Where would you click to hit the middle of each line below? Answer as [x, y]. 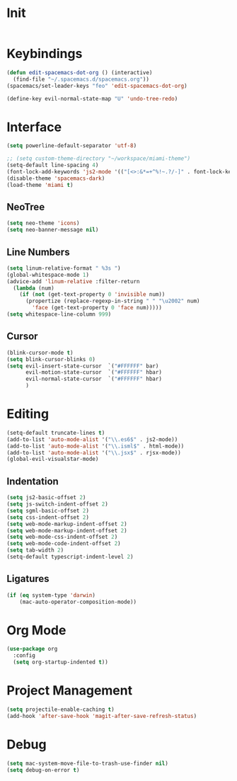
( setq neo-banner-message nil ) [53, 230]
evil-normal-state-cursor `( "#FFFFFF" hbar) [93, 379]
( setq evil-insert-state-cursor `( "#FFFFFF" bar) [83, 366]
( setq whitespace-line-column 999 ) [59, 314]
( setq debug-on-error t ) [43, 770]
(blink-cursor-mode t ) [40, 353]
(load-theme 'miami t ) [40, 185]
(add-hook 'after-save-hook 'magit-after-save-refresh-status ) [102, 716]
